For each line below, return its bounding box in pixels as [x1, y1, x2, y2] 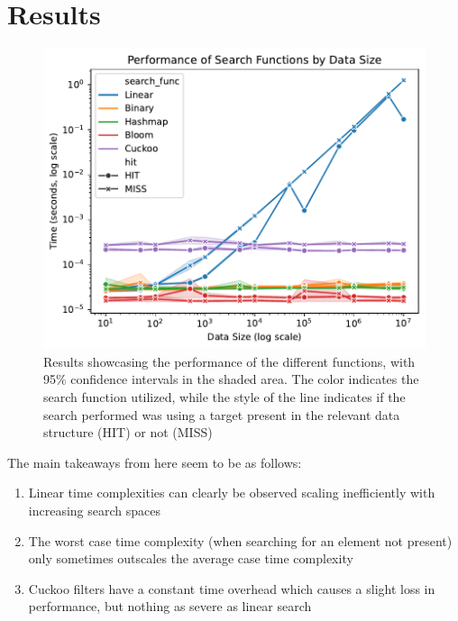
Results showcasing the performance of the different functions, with [43, 352, 416, 370]
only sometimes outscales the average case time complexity [28, 549, 353, 568]
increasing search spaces [28, 501, 160, 520]
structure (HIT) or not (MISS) [43, 423, 213, 442]
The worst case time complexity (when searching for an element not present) [28, 531, 453, 550]
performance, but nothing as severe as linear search [28, 597, 312, 616]
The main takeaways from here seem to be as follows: [7, 452, 302, 471]
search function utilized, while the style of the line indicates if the [43, 388, 406, 406]
